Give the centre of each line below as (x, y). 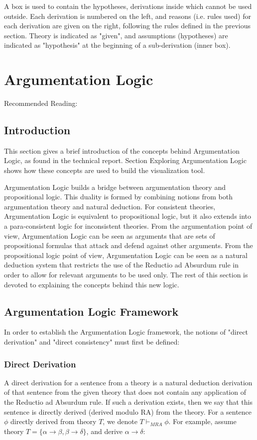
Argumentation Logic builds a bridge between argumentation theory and (115, 187)
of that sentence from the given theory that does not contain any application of (125, 392)
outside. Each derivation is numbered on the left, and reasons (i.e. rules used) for (128, 16)
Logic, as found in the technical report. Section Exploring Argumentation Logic (125, 160)
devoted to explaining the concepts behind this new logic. (92, 284)
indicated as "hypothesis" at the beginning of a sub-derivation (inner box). (117, 45)
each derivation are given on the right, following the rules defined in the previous (128, 26)
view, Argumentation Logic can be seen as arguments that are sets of (110, 235)
